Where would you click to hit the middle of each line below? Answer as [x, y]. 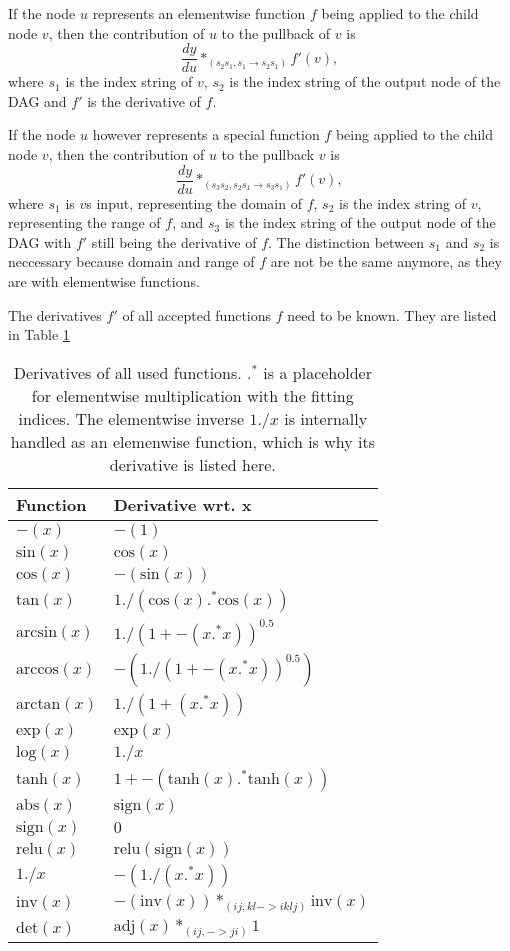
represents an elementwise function [199, 13]
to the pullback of [276, 32]
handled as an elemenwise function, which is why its [192, 441]
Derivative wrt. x [182, 504]
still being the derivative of [174, 241]
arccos [37, 668]
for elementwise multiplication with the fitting [192, 395]
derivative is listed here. [192, 464]
